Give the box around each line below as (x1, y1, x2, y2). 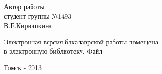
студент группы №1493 (4, 11, 72, 21)
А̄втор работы (4, 1, 45, 11)
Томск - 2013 (4, 62, 42, 72)
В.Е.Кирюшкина (4, 20, 52, 30)
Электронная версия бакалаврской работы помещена (4, 36, 158, 46)
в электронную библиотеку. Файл (4, 46, 103, 56)
